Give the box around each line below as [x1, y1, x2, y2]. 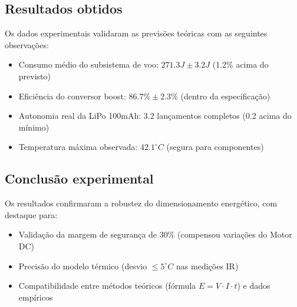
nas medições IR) [176, 259, 239, 272]
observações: [5, 38, 49, 51]
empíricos [18, 291, 53, 303]
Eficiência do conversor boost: [18, 89, 126, 102]
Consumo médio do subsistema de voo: [18, 58, 159, 71]
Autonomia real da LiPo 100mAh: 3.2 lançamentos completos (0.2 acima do [18, 109, 292, 122]
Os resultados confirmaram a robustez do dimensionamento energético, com [5, 197, 278, 209]
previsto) [18, 69, 51, 82]
